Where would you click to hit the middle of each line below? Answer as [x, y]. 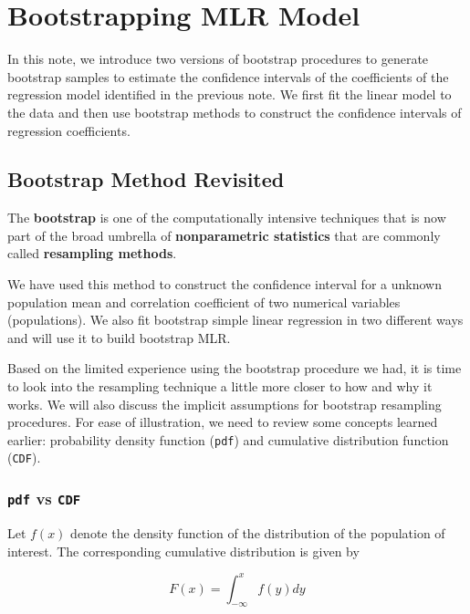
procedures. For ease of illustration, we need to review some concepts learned [223, 422]
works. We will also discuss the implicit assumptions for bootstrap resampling [225, 404]
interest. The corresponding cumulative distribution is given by [183, 551]
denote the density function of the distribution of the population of [258, 532]
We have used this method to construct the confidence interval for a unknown [225, 284]
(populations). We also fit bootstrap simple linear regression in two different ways [235, 320]
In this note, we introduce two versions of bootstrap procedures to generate [218, 59]
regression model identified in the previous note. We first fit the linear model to [230, 94]
